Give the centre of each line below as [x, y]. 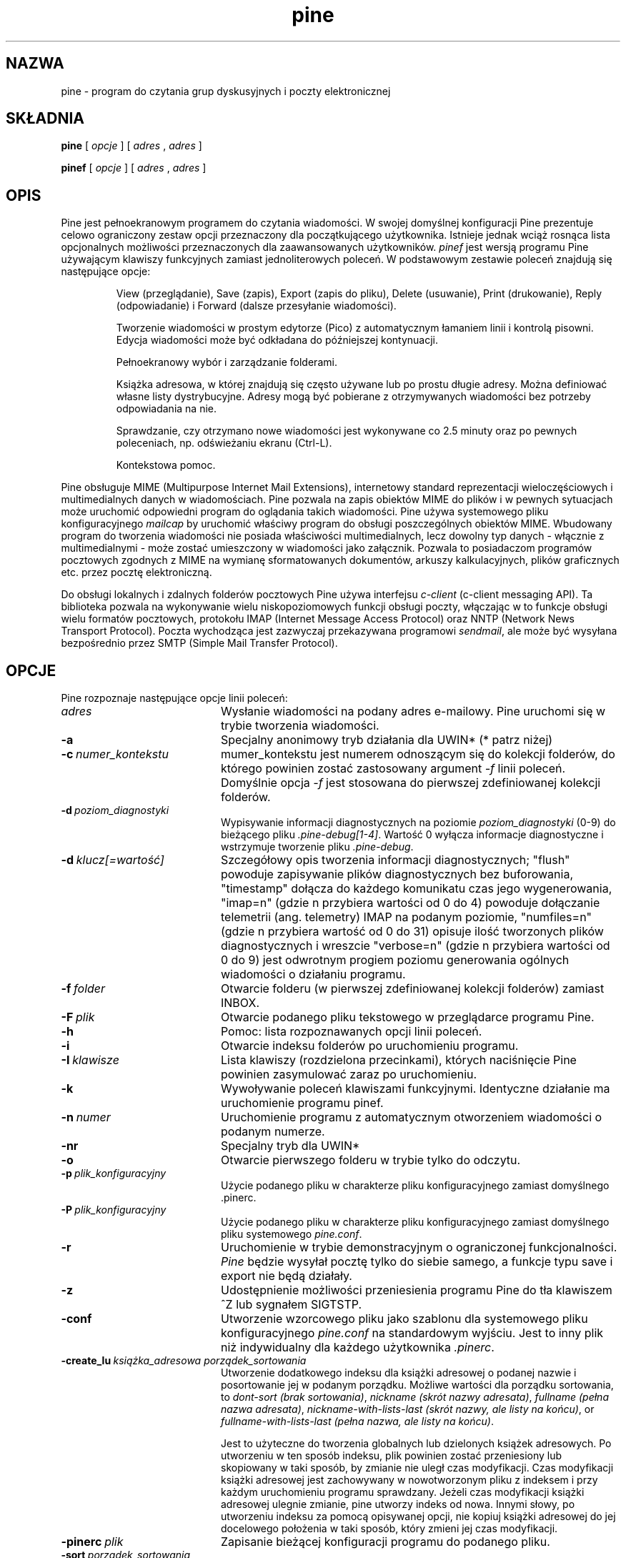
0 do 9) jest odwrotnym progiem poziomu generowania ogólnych [395, 960]
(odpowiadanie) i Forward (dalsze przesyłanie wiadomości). [256, 306]
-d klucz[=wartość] [113, 860]
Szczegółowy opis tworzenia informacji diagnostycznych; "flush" [395, 860]
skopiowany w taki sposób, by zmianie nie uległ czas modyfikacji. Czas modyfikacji [417, 1468]
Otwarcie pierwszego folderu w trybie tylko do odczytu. [371, 1160]
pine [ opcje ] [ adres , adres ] [131, 146]
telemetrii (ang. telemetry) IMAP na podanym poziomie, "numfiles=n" [406, 917]
